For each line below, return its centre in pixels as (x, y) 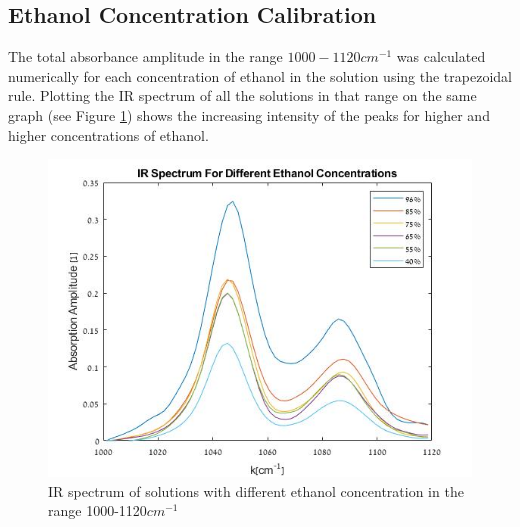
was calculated (441, 56)
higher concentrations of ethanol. (108, 134)
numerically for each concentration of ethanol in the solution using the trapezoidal (260, 75)
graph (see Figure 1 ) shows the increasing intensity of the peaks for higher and (249, 114)
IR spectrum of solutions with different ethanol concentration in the (256, 490)
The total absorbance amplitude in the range (145, 56)
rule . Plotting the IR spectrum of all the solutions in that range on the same (242, 95)
